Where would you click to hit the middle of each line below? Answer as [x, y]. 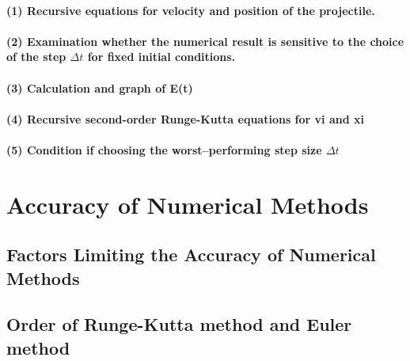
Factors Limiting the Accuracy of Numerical [191, 255]
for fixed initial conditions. [161, 57]
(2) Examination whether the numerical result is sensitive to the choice [205, 41]
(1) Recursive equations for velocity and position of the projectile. [191, 10]
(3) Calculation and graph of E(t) [100, 87]
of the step [36, 57]
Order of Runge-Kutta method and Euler [179, 324]
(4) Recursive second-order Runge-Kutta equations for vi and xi [185, 118]
